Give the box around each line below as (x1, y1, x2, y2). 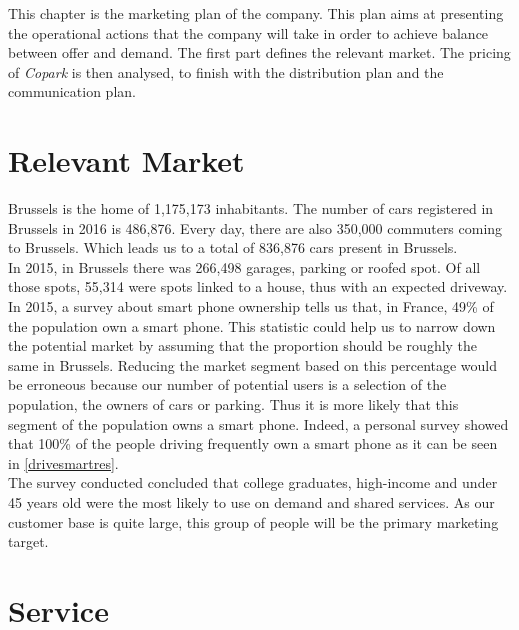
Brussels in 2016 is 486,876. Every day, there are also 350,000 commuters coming (8, 217, 503, 238)
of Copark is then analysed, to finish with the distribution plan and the (8, 61, 444, 82)
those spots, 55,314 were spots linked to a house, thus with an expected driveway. (8, 276, 508, 297)
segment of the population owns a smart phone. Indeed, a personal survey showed (8, 413, 509, 434)
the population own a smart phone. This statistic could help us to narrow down (8, 315, 496, 336)
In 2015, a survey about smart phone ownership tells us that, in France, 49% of (8, 296, 494, 317)
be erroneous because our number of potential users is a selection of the (8, 374, 447, 395)
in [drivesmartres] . (8, 452, 119, 473)
